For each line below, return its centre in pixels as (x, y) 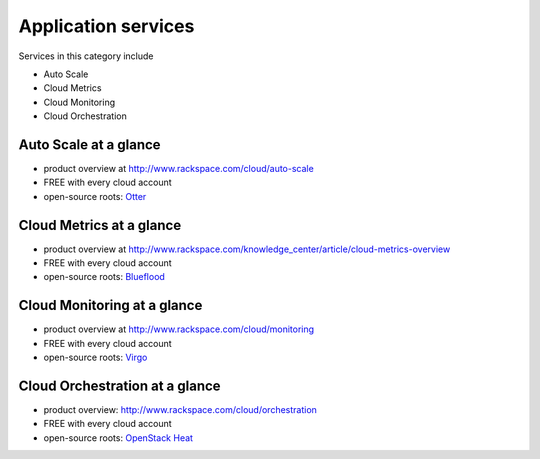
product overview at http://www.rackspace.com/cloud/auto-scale (178, 169)
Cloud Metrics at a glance (100, 225)
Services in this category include (86, 56)
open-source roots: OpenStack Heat (118, 437)
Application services (106, 26)
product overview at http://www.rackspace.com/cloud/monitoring (179, 329)
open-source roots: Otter (95, 196)
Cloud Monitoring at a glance (110, 305)
